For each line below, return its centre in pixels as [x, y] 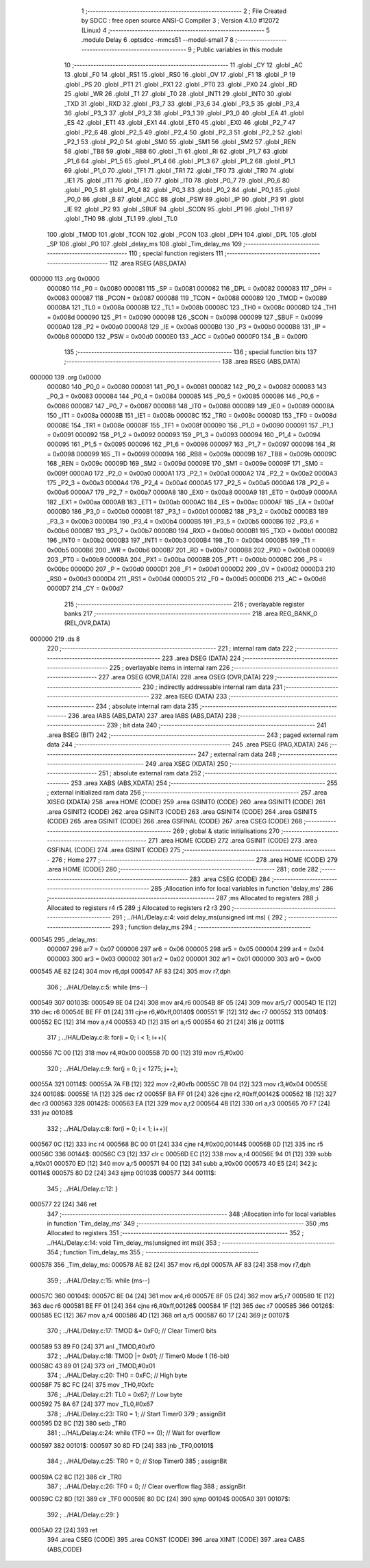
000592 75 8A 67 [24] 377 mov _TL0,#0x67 [92, 1404]
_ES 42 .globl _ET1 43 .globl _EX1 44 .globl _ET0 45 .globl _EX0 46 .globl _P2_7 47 [180, 123]
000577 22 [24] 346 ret [63, 1204]
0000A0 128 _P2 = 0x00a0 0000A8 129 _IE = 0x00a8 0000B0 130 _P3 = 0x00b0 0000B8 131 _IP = [187, 327]
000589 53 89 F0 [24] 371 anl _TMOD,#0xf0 [92, 1346]
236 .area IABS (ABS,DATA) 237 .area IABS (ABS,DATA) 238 [152, 715]
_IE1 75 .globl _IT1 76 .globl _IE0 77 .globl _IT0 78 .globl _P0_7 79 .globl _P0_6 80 [177, 180]
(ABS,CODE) [64, 1549]
